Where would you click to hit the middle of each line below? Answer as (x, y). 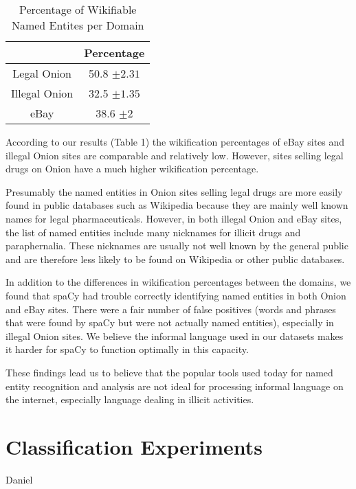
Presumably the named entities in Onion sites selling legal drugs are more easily (174, 191)
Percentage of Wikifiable (78, 9)
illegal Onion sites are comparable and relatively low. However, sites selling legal (175, 155)
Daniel (19, 479)
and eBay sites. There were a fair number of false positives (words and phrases (171, 309)
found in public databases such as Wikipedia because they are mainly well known (177, 205)
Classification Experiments (134, 446)
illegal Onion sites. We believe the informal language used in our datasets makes (175, 336)
